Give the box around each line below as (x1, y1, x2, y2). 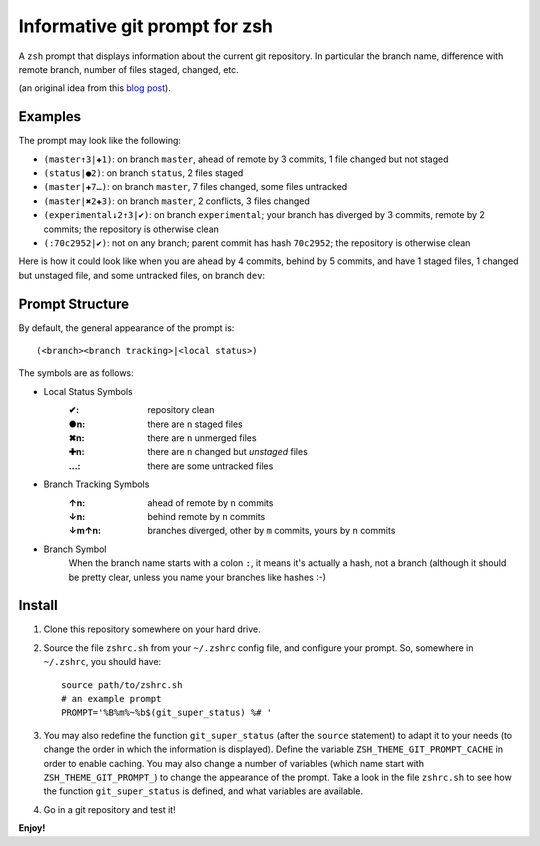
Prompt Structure (18, 295, 130, 312)
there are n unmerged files (147, 432, 257, 444)
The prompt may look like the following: (18, 135, 182, 147)
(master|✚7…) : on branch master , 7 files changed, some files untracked (43, 181, 348, 193)
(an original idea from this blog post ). (18, 82, 172, 94)
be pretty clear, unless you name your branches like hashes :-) (68, 571, 327, 583)
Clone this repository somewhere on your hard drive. (43, 623, 261, 635)
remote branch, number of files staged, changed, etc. (18, 63, 239, 75)
